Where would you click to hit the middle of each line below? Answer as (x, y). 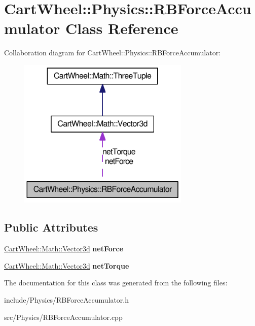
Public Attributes (51, 227)
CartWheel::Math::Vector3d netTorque (67, 265)
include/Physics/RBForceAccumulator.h (67, 299)
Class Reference (122, 28)
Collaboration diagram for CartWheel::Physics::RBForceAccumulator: (113, 53)
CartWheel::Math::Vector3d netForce (64, 249)
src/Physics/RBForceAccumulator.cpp (63, 317)
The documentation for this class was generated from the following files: (116, 283)
